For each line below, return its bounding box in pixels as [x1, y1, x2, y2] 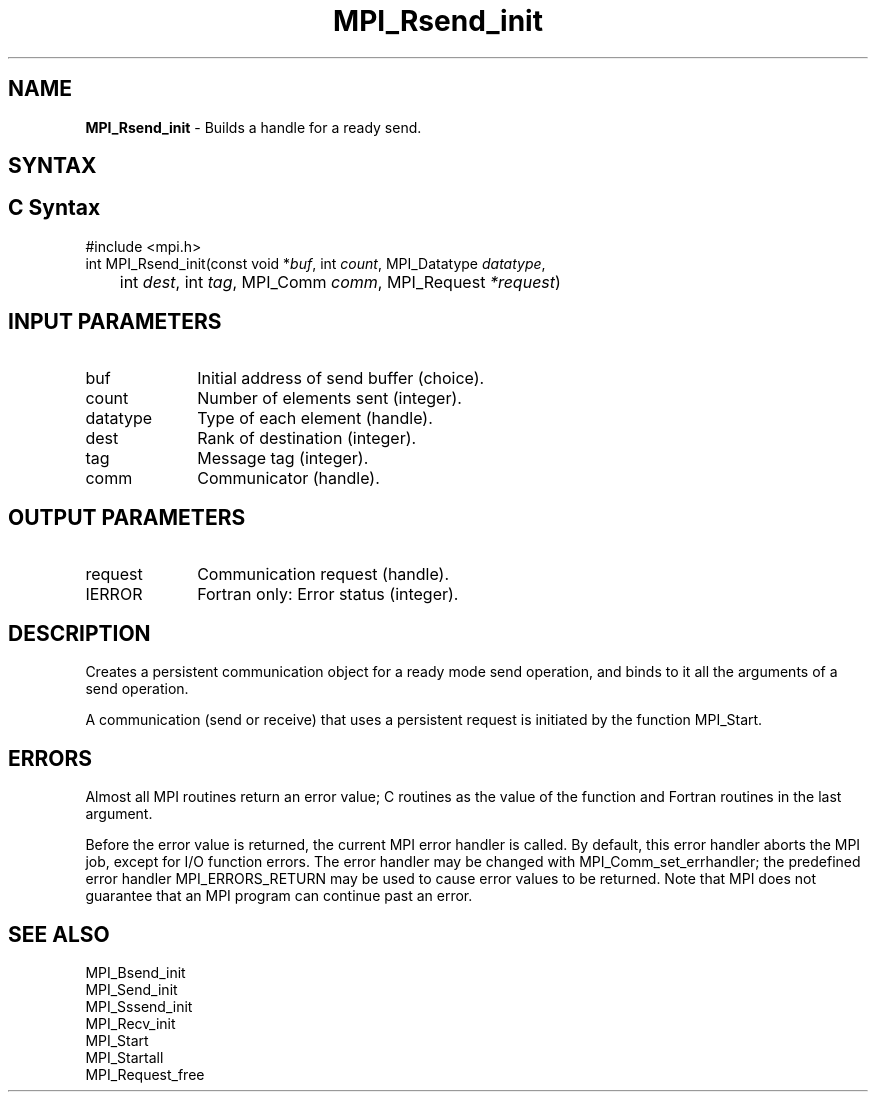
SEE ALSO [8, 921, 110, 947]
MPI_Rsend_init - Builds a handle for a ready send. [85, 118, 422, 136]
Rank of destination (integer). [197, 427, 417, 448]
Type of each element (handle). [197, 407, 433, 428]
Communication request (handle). [197, 563, 450, 584]
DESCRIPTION [8, 620, 151, 646]
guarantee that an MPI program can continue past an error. [85, 887, 473, 905]
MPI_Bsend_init [85, 964, 186, 982]
